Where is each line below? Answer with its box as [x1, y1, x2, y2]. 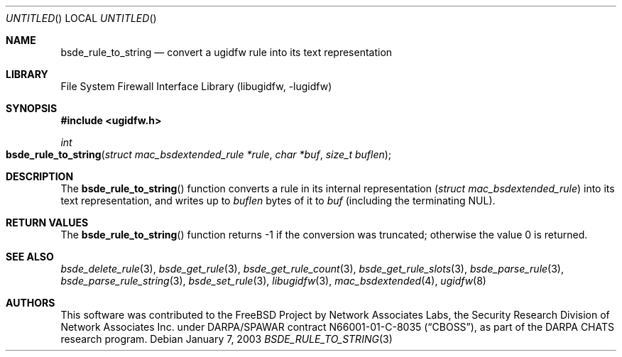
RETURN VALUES [6, 216, 89, 229]
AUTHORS [6, 297, 55, 309]
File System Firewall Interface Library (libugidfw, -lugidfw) [60, 80, 332, 92]
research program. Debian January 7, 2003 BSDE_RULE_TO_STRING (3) [60, 333, 393, 345]
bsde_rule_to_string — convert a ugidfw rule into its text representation [60, 46, 393, 58]
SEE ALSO [6, 251, 54, 263]
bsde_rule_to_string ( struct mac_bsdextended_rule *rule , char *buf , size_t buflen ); [6, 148, 392, 160]
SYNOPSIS [6, 102, 58, 114]
